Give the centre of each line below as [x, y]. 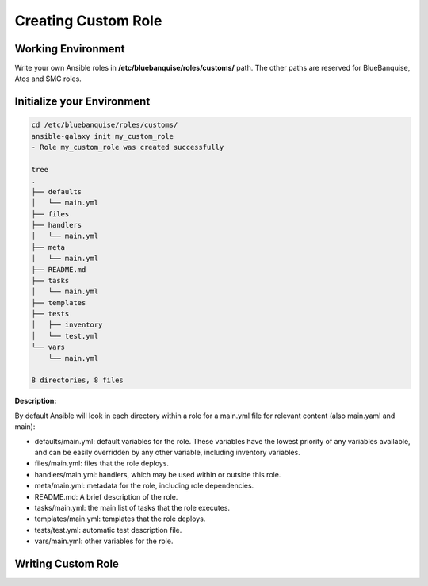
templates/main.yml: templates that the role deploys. [120, 519]
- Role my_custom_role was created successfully [128, 147]
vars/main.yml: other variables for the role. [104, 541]
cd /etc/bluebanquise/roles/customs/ [105, 125]
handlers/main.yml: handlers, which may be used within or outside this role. [158, 474]
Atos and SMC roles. [48, 79]
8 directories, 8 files [78, 380]
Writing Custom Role [67, 563]
